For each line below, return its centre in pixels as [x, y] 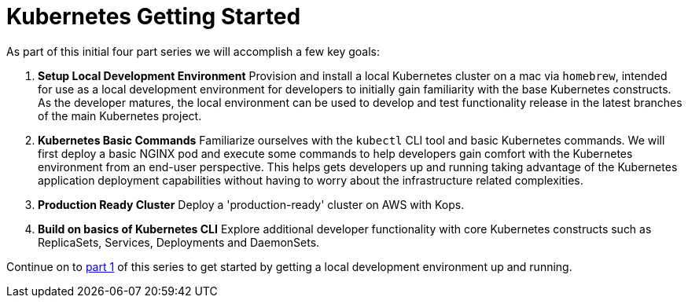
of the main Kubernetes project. [120, 115]
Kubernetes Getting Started [154, 16]
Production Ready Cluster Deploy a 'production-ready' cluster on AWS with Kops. [251, 204]
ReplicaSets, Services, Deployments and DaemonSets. [179, 242]
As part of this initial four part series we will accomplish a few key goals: [193, 51]
